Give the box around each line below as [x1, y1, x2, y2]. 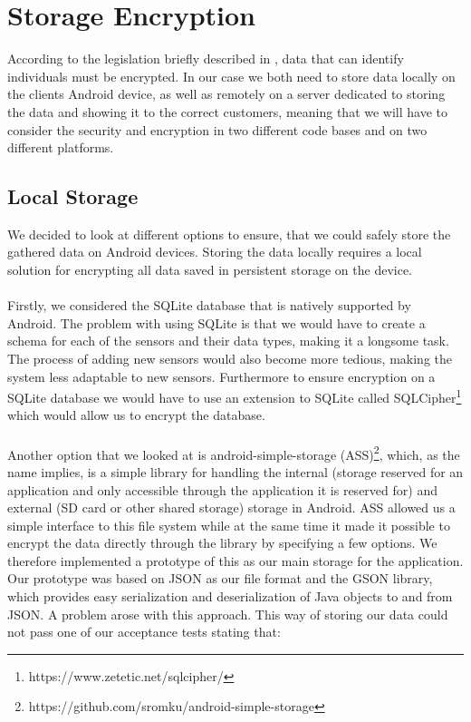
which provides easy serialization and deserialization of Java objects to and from [7, 587, 453, 606]
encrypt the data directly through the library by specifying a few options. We [7, 533, 437, 552]
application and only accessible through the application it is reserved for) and [7, 480, 437, 499]
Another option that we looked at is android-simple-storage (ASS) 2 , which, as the [7, 442, 460, 463]
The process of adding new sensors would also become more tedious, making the [7, 349, 452, 368]
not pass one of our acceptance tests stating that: [7, 622, 281, 641]
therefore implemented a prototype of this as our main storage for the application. [7, 551, 464, 570]
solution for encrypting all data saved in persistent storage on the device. [7, 260, 412, 279]
